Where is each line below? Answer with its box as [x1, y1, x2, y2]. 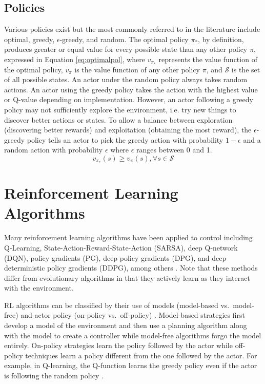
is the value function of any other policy [74, 64, 200, 74]
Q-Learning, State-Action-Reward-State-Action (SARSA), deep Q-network [4, 242, 238, 253]
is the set [231, 64, 260, 74]
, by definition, [198, 33, 244, 44]
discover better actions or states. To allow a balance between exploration [4, 114, 233, 125]
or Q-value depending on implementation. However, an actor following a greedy [4, 94, 253, 105]
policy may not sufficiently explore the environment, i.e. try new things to [4, 104, 236, 114]
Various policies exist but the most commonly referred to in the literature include [4, 24, 260, 34]
